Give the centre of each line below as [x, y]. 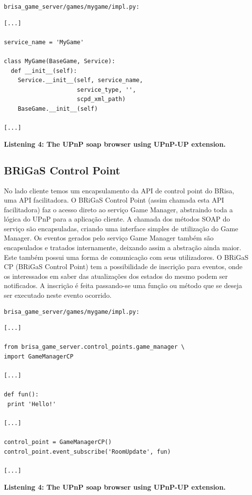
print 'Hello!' [32, 404]
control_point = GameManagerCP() [58, 442]
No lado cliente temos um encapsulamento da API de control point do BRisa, [119, 190]
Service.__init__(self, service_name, [80, 80]
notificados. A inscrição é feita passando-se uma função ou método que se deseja [123, 285]
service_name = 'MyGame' [44, 42]
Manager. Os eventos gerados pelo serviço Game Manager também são [109, 238]
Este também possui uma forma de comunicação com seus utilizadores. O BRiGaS [126, 257]
